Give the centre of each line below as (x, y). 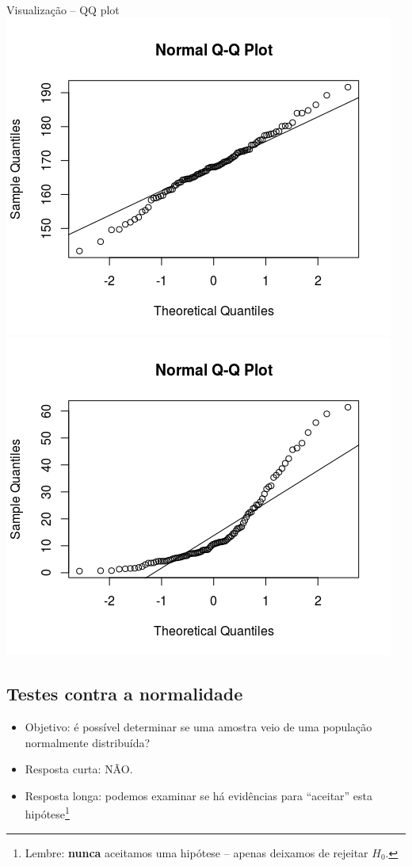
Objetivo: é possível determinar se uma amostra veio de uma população (198, 726)
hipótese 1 (47, 813)
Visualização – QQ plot (63, 10)
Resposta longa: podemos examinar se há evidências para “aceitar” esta (199, 795)
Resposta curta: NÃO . (79, 769)
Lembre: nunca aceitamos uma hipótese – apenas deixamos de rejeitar (196, 852)
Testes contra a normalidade (125, 694)
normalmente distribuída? (88, 742)
